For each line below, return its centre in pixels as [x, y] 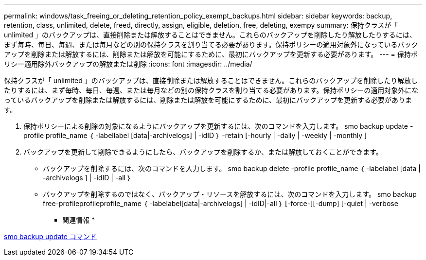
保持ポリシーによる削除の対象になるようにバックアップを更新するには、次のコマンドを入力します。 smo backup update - [218, 126]
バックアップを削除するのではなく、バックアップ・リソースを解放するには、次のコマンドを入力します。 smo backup [230, 194]
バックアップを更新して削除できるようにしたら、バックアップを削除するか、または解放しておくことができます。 [203, 152]
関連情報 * [79, 220]
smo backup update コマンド [50, 236]
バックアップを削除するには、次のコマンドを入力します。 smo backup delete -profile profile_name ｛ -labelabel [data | [232, 168]
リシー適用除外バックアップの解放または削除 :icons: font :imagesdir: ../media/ [128, 64]
